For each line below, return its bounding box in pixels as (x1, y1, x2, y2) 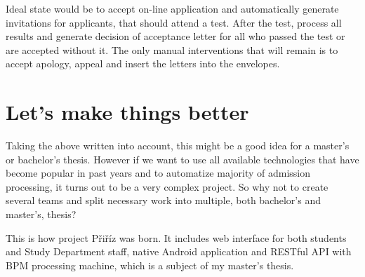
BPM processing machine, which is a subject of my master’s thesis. (6, 257, 294, 272)
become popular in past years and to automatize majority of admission (6, 165, 311, 180)
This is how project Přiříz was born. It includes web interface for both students (6, 230, 347, 245)
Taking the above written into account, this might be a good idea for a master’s (6, 138, 350, 153)
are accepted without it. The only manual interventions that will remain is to (6, 42, 338, 57)
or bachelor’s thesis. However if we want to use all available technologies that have (6, 151, 359, 166)
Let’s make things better (6, 97, 249, 126)
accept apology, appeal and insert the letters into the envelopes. (6, 56, 280, 71)
